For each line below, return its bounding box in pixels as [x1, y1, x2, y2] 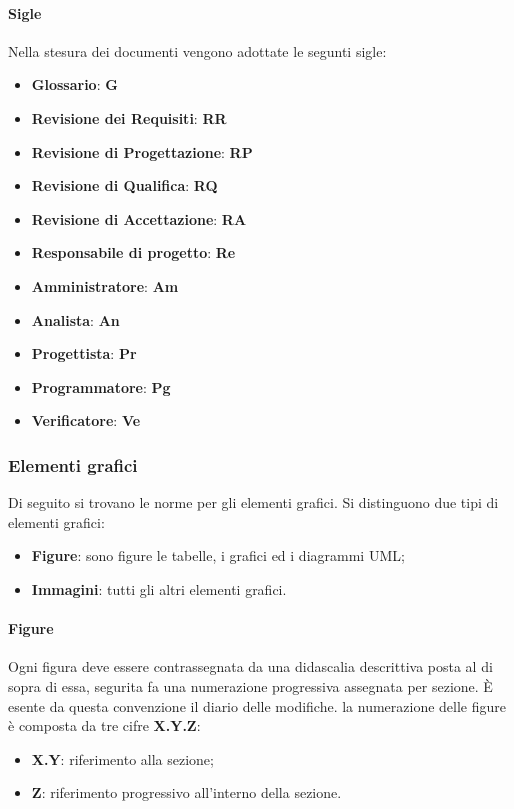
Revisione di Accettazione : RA [31, 208, 247, 229]
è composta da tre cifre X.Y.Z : [8, 715, 201, 736]
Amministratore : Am [31, 275, 179, 296]
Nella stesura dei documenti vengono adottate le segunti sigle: [8, 40, 387, 61]
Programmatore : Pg [31, 376, 171, 397]
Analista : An [31, 309, 120, 330]
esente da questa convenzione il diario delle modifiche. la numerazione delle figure [8, 695, 507, 716]
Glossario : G [31, 74, 118, 95]
